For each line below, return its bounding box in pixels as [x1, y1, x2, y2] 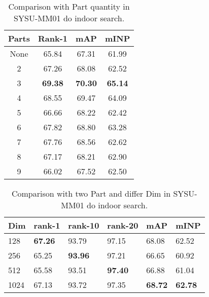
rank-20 [107, 219, 138, 231]
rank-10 [68, 219, 99, 231]
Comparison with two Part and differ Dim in [11, 188, 171, 199]
